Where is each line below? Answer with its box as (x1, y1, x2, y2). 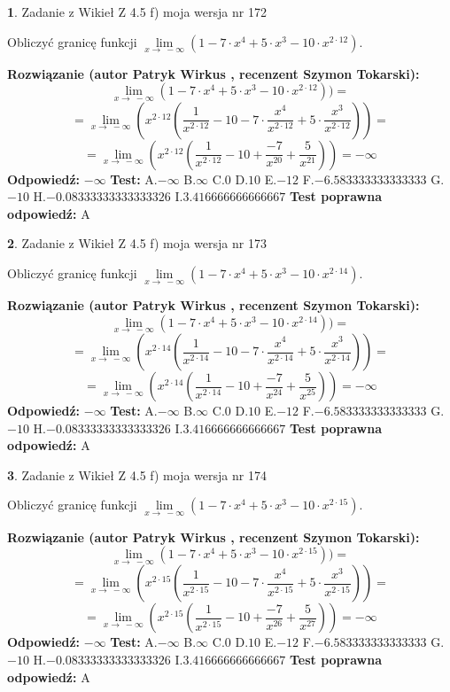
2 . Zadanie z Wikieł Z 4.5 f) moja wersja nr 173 (7, 234, 267, 253)
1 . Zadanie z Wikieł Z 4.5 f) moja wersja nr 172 (7, 3, 267, 20)
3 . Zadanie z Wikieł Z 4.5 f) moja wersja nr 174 (7, 465, 267, 484)
